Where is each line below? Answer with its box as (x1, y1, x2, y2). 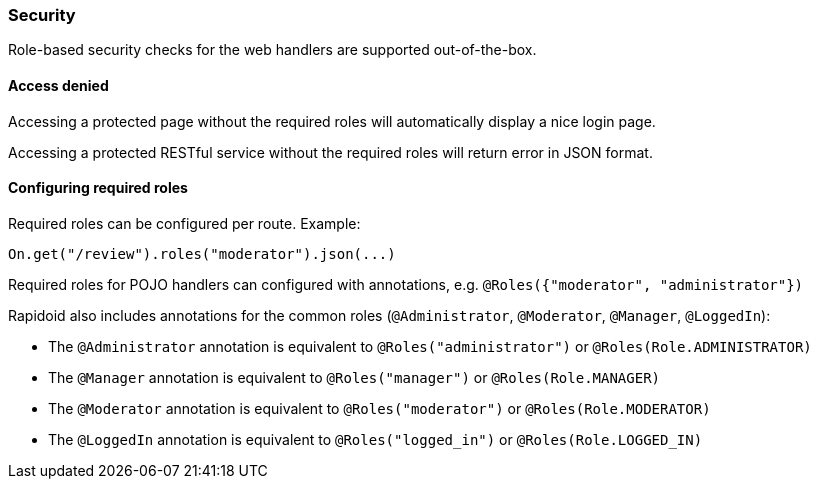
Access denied (8, 76, 109, 94)
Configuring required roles (8, 179, 188, 197)
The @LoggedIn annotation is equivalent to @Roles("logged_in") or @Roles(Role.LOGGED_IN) (48, 430, 703, 448)
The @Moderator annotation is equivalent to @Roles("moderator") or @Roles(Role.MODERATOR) (48, 399, 711, 417)
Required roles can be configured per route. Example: (8, 214, 361, 232)
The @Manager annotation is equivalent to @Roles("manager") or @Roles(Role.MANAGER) (48, 368, 661, 386)
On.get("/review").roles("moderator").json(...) (8, 245, 396, 262)
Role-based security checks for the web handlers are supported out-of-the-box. (8, 41, 537, 59)
